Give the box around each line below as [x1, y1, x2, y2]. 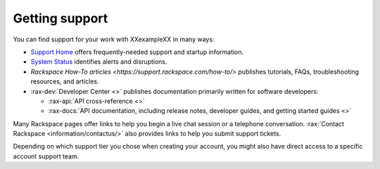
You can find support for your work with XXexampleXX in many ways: [13, 35, 215, 43]
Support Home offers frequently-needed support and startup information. [30, 48, 244, 56]
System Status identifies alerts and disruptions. [30, 58, 168, 66]
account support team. [13, 151, 80, 161]
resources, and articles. [30, 77, 99, 86]
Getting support [13, 11, 108, 26]
